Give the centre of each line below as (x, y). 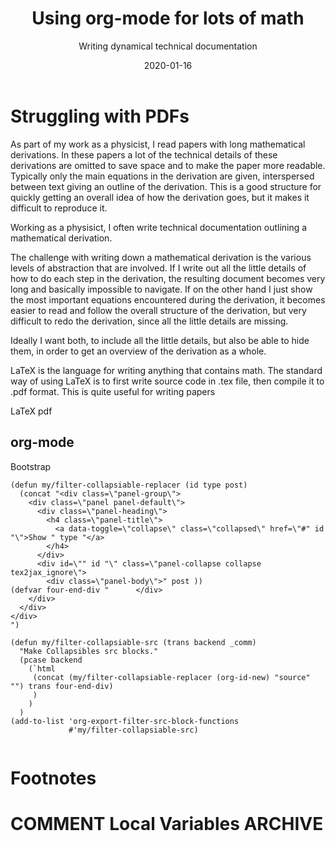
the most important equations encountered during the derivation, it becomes (168, 299)
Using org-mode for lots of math (168, 18)
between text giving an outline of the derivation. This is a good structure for (166, 186)
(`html (42, 668)
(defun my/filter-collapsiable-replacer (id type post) (129, 485)
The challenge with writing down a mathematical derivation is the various (161, 257)
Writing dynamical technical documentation (168, 46)
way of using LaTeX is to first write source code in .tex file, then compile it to (167, 381)
